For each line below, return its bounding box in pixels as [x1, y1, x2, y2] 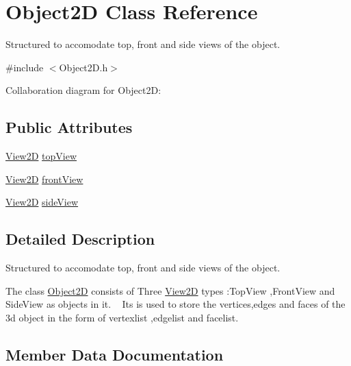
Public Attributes [5, 117, 133, 138]
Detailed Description [5, 228, 155, 249]
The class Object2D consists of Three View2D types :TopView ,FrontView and [5, 283, 335, 297]
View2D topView [5, 149, 77, 163]
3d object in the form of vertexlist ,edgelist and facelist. [5, 310, 239, 324]
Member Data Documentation [5, 343, 224, 365]
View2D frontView [5, 171, 83, 186]
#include [5, 60, 44, 74]
